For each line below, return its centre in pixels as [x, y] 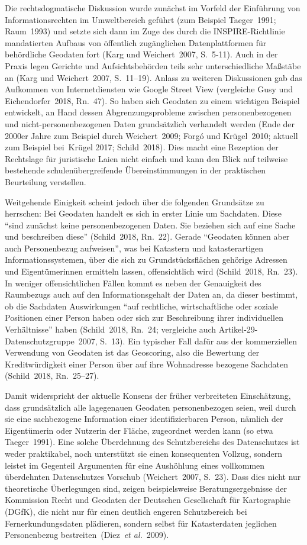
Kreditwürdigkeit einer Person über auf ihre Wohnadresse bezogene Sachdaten [147, 364]
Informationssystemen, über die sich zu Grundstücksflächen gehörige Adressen [146, 259]
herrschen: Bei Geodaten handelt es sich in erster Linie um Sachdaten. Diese [143, 213]
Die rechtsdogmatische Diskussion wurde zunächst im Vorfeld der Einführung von [153, 8]
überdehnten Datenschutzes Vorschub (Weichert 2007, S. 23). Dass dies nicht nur [153, 477]
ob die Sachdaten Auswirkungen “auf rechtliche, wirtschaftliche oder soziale [141, 306]
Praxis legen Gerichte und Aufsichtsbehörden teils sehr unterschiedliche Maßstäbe [153, 65]
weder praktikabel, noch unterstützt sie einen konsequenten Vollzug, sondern [144, 453]
